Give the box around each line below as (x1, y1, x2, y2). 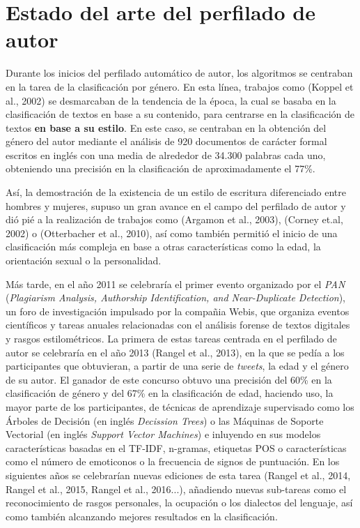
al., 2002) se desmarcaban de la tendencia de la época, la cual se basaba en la (6, 93, 336, 107)
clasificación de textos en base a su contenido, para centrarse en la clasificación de (6, 107, 355, 121)
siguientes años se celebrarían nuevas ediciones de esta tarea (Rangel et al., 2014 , (6, 467, 351, 482)
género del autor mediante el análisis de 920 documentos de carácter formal (6, 134, 327, 149)
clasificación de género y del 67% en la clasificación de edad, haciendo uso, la (6, 386, 334, 400)
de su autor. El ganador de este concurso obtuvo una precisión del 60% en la (6, 372, 332, 386)
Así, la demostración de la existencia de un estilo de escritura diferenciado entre (6, 185, 346, 199)
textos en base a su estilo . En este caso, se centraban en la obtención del (6, 120, 327, 135)
